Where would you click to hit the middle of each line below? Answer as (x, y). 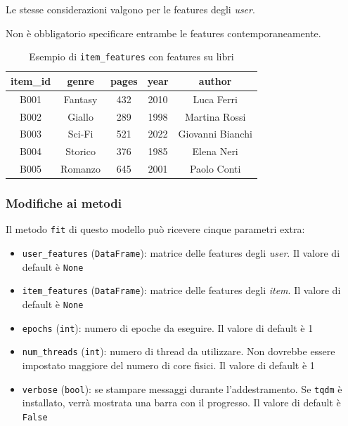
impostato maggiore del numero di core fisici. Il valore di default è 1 (168, 365)
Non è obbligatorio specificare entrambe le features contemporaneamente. (163, 33)
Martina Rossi (215, 116)
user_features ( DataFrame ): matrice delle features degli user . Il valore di (181, 253)
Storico (80, 151)
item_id (31, 80)
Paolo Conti (215, 169)
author (215, 80)
